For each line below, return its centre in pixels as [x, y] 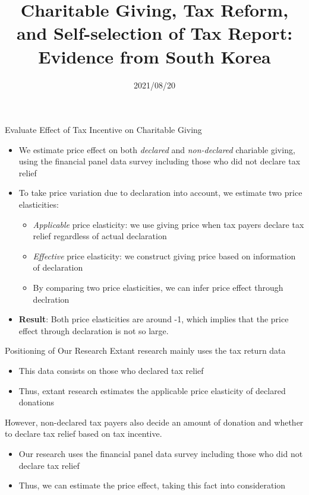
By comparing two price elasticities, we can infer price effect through [158, 288]
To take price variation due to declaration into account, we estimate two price [160, 193]
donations [37, 402]
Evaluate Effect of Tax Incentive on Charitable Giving [103, 130]
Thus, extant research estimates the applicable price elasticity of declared [152, 390]
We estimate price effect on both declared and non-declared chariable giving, [157, 149]
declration [51, 299]
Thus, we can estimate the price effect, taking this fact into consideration [152, 485]
